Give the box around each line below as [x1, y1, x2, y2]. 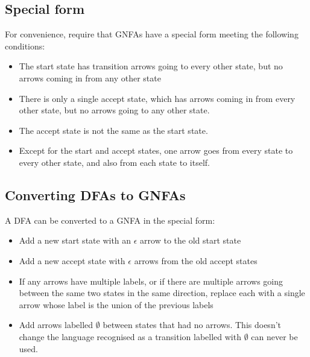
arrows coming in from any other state [19, 71, 161, 84]
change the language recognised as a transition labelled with [19, 330, 241, 343]
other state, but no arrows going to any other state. [19, 104, 210, 116]
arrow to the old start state [140, 234, 241, 247]
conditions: [5, 39, 45, 52]
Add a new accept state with [19, 254, 125, 267]
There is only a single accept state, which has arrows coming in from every [19, 92, 296, 104]
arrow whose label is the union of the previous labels [19, 298, 214, 311]
